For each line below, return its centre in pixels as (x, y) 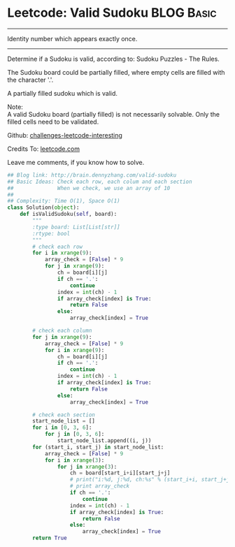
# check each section (64, 415)
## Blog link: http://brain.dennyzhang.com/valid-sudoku (92, 175)
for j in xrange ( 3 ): (87, 467)
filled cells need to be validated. (53, 122)
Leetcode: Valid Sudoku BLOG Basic (112, 13)
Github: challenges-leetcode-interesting (65, 135)
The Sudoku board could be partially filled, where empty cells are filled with (116, 72)
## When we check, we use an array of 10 (89, 188)
